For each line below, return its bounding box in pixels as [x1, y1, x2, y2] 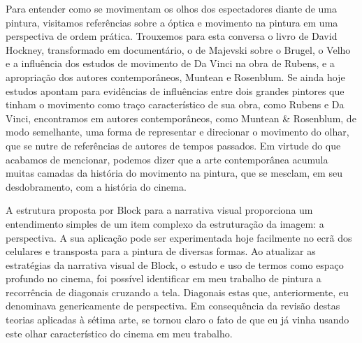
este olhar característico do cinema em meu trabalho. [6, 326, 233, 340]
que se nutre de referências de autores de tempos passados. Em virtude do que [6, 138, 341, 152]
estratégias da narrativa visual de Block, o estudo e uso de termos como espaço [6, 257, 344, 272]
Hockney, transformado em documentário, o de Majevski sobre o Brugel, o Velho [6, 42, 351, 57]
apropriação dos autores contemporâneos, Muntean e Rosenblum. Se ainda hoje [6, 69, 345, 84]
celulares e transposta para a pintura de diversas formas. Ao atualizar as [6, 244, 316, 258]
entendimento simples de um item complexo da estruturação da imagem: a [6, 216, 324, 231]
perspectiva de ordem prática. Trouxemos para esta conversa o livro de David [6, 29, 338, 43]
